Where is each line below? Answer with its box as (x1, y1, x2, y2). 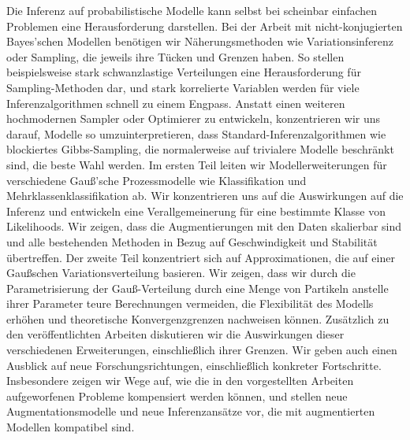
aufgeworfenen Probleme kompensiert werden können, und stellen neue (6, 387, 348, 404)
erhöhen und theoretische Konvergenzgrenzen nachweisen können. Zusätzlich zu (6, 310, 389, 327)
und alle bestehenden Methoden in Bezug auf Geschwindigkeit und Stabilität (6, 233, 378, 250)
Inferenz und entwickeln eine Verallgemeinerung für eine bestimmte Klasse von (6, 202, 386, 219)
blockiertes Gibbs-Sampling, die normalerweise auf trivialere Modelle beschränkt (6, 141, 394, 157)
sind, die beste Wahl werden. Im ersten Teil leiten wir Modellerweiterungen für (6, 156, 387, 172)
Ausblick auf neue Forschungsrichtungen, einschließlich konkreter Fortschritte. (6, 357, 382, 373)
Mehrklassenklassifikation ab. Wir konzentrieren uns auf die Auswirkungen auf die (6, 187, 404, 204)
